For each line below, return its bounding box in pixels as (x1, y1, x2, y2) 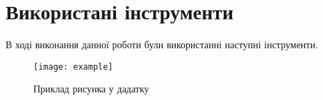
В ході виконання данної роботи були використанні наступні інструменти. (6, 37, 318, 52)
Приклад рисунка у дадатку (33, 81, 149, 96)
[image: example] (33, 61, 113, 72)
